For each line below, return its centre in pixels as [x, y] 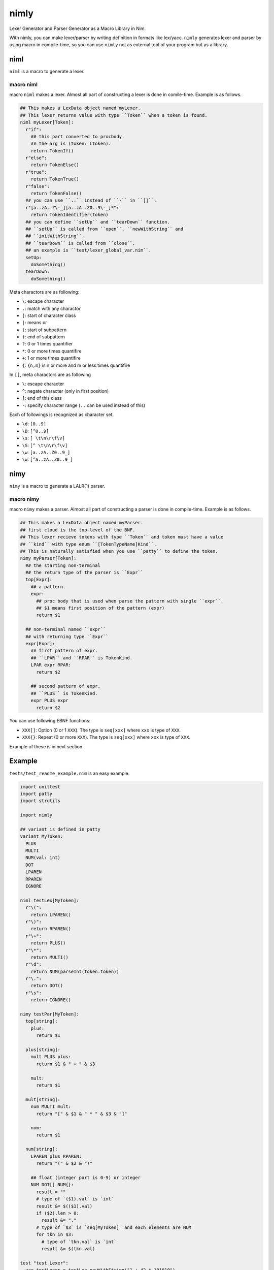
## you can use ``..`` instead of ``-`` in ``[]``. [91, 200]
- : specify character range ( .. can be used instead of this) [84, 405]
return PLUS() [48, 943]
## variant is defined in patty [60, 829]
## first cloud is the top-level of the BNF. [78, 530]
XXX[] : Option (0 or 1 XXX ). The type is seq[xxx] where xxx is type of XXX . [101, 730]
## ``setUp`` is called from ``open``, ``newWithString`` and [105, 229]
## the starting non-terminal [63, 565]
